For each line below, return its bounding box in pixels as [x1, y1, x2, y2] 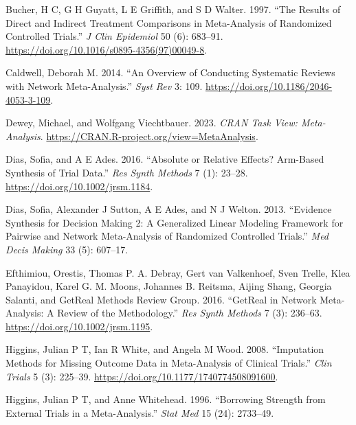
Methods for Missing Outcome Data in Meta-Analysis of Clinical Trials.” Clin [5, 356, 332, 370]
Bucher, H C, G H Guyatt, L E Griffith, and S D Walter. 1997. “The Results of [5, 2, 341, 16]
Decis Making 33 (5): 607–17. [5, 242, 129, 256]
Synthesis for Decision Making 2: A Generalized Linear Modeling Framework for [5, 215, 344, 229]
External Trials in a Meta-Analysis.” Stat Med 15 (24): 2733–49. [5, 405, 274, 420]
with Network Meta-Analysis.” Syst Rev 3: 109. [5, 78, 203, 93]
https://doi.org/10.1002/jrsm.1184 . [5, 179, 153, 193]
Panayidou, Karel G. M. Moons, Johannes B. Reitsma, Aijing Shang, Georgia [5, 279, 332, 293]
